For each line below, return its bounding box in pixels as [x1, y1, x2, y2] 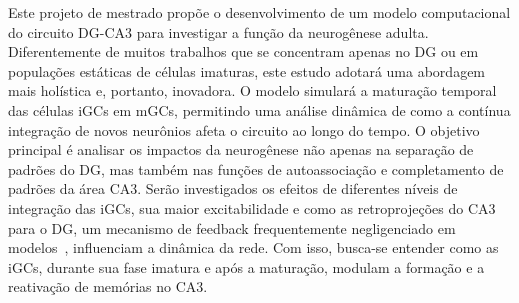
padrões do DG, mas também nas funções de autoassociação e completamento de [8, 158, 504, 179]
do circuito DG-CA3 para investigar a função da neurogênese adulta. [8, 21, 429, 42]
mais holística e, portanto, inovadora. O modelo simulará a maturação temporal [8, 80, 497, 101]
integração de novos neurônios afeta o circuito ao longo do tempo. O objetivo [8, 119, 480, 140]
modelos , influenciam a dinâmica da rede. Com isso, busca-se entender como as [8, 237, 499, 258]
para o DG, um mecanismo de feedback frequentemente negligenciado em [8, 217, 456, 238]
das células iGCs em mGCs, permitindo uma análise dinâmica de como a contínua [8, 99, 511, 120]
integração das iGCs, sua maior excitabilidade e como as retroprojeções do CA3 [8, 197, 496, 218]
